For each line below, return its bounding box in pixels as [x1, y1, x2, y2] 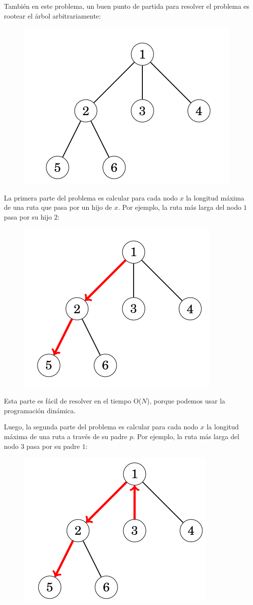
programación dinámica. [4, 405, 76, 415]
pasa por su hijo [4, 211, 52, 222]
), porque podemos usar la [147, 396, 225, 406]
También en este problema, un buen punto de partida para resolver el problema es [4, 1, 250, 11]
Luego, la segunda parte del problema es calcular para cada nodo [4, 422, 198, 432]
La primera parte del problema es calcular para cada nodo [4, 192, 178, 202]
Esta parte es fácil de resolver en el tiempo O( [4, 396, 142, 406]
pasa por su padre [26, 441, 80, 451]
